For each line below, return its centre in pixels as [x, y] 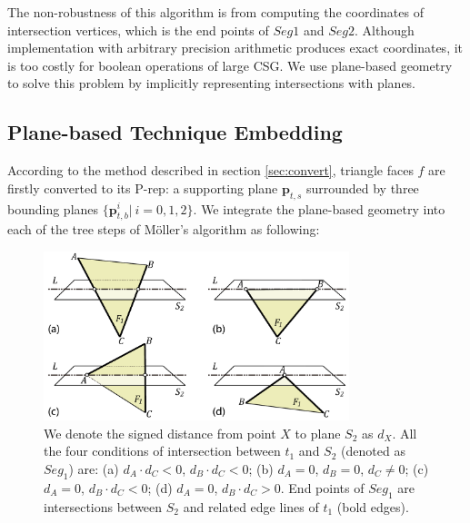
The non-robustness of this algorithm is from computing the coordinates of [215, 12]
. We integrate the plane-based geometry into [319, 208]
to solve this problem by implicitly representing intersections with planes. [212, 83]
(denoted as [373, 451]
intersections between [103, 506]
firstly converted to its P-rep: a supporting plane [143, 187]
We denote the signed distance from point [160, 433]
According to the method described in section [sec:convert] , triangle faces [210, 170]
